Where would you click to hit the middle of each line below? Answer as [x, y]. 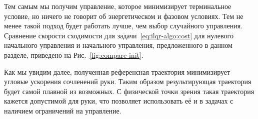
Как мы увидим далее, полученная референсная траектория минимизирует [117, 71]
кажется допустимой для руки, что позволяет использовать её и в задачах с [119, 101]
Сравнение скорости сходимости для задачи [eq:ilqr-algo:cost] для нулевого [119, 35]
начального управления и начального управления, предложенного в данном [118, 45]
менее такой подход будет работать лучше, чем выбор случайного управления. [123, 26]
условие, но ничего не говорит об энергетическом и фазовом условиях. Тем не [124, 16]
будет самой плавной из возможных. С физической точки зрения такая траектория [129, 91]
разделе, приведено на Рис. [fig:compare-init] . [74, 55]
